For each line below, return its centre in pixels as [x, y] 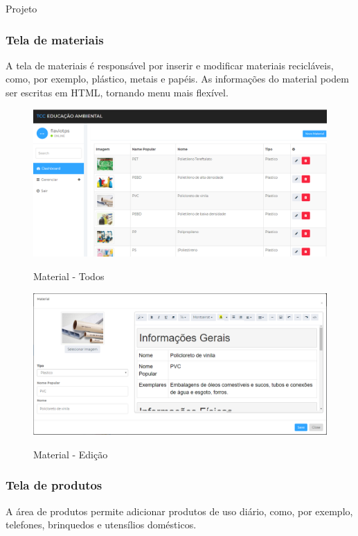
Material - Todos [69, 276]
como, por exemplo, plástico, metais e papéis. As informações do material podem [177, 79]
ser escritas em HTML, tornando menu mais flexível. [117, 92]
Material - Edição [71, 454]
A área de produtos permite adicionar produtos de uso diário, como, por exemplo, [179, 511]
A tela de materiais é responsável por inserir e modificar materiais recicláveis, [170, 65]
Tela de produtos [54, 485]
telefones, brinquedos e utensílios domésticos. [101, 525]
